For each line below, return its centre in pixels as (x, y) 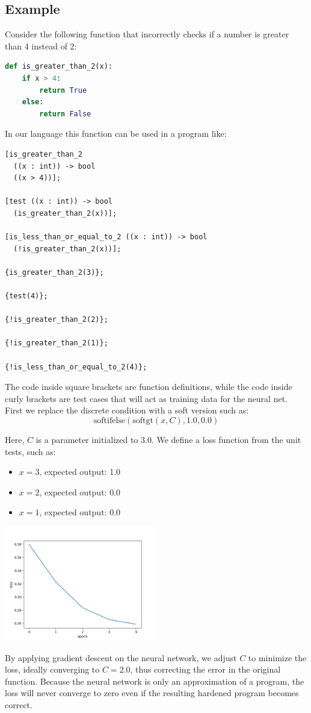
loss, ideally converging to (52, 669)
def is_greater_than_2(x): (59, 67)
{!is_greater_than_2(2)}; (57, 320)
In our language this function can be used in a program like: (116, 133)
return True (63, 90)
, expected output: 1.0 (80, 472)
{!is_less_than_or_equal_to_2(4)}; (76, 367)
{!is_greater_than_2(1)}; (57, 343)
